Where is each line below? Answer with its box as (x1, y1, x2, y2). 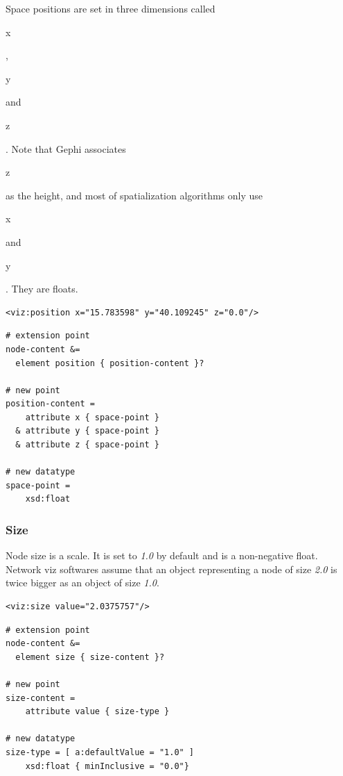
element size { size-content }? (15, 652, 165, 662)
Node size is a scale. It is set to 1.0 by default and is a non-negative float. (6, 548, 318, 563)
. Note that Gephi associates (6, 141, 126, 156)
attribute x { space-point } (25, 412, 159, 422)
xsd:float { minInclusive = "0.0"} (25, 761, 189, 771)
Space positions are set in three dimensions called (6, 1, 216, 15)
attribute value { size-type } (25, 707, 170, 717)
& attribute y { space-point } (15, 426, 159, 436)
